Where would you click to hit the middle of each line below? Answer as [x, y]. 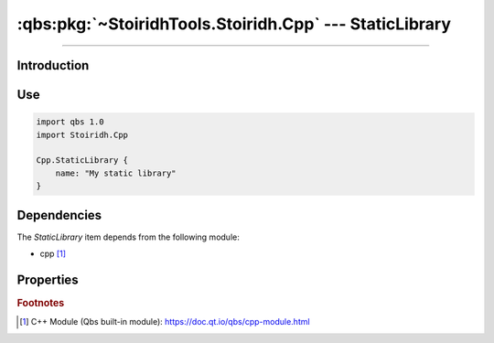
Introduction [53, 65]
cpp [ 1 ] [53, 254]
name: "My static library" [116, 173]
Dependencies [59, 215]
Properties [48, 279]
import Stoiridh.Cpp [82, 134]
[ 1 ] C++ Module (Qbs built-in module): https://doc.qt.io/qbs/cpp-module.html [165, 322]
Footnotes [41, 303]
